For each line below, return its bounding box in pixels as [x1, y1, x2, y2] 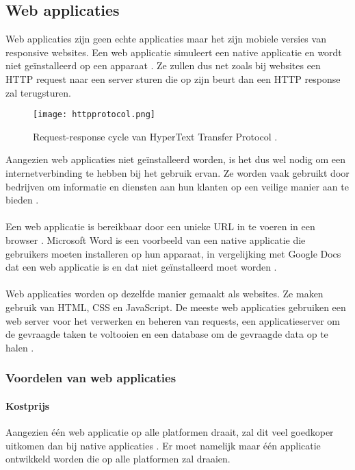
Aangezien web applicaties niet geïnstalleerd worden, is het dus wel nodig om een [5, 152, 345, 166]
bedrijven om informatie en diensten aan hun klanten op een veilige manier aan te [5, 179, 349, 193]
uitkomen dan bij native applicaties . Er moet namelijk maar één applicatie [5, 438, 321, 452]
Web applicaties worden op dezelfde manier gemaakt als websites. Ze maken [5, 286, 324, 301]
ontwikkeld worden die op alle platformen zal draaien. [5, 452, 231, 466]
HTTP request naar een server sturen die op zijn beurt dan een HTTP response [5, 71, 341, 86]
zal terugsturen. [5, 85, 71, 99]
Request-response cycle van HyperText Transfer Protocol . [33, 129, 278, 143]
